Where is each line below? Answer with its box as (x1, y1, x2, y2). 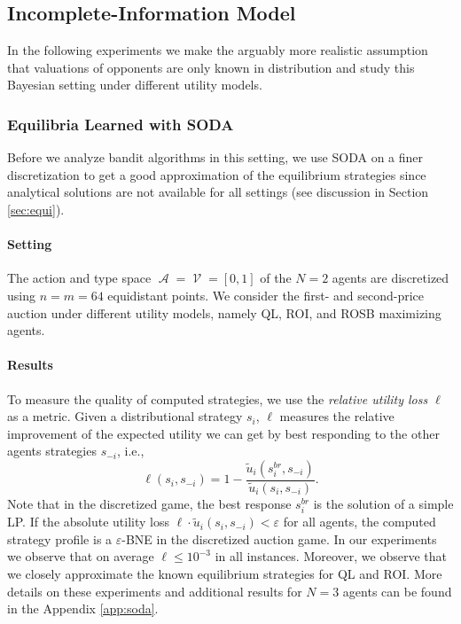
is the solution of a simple (313, 495, 454, 513)
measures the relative (279, 407, 395, 425)
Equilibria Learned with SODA (7, 113, 234, 135)
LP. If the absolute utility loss (7, 512, 170, 531)
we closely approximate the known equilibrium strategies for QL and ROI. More (7, 564, 442, 582)
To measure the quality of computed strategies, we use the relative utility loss (7, 389, 428, 408)
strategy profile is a (7, 529, 113, 548)
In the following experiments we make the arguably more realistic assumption (7, 41, 428, 59)
